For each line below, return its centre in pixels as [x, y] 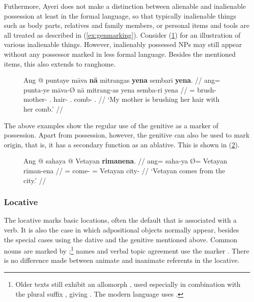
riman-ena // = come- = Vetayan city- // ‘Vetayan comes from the [124, 170]
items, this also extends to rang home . [60, 63]
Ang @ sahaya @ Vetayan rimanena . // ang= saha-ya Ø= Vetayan [126, 161]
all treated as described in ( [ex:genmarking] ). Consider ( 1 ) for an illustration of [122, 35]
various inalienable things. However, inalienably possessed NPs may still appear [123, 44]
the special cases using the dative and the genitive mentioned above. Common [121, 239]
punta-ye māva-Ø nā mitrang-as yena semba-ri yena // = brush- [120, 89]
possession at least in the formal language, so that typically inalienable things [120, 15]
